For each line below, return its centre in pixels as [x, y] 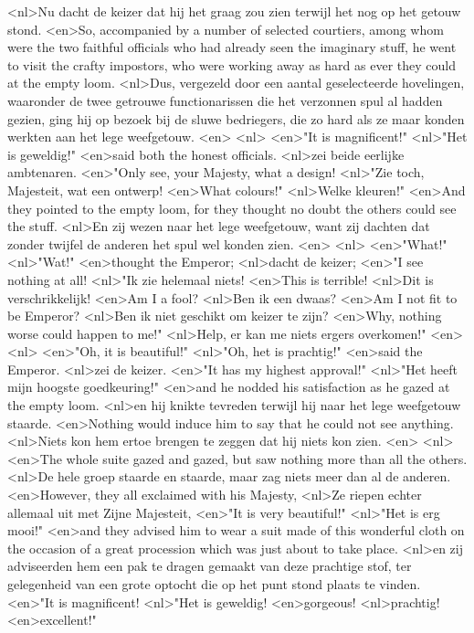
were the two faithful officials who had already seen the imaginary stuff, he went [232, 47]
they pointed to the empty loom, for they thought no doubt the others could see [232, 208]
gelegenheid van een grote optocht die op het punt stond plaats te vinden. [214, 584]
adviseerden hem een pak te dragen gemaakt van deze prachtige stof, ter [210, 566]
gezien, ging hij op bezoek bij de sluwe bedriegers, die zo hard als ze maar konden [236, 118]
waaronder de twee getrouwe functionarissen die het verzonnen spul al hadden [225, 100]
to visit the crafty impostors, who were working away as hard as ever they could [232, 64]
